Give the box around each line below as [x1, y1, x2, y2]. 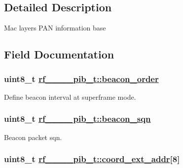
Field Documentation [4, 47, 114, 62]
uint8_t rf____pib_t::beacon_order [4, 72, 159, 84]
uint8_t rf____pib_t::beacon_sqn [4, 112, 151, 125]
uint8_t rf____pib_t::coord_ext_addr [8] [4, 153, 180, 165]
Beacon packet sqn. [4, 132, 62, 142]
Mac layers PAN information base [4, 23, 106, 33]
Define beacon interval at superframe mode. [4, 91, 136, 102]
